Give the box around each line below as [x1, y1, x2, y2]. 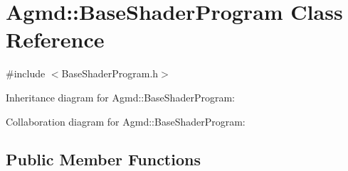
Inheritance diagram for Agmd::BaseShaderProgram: [6, 89, 235, 104]
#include [6, 66, 46, 81]
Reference [6, 25, 105, 54]
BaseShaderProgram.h [61, 66, 159, 81]
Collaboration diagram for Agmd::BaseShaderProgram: [6, 114, 246, 128]
